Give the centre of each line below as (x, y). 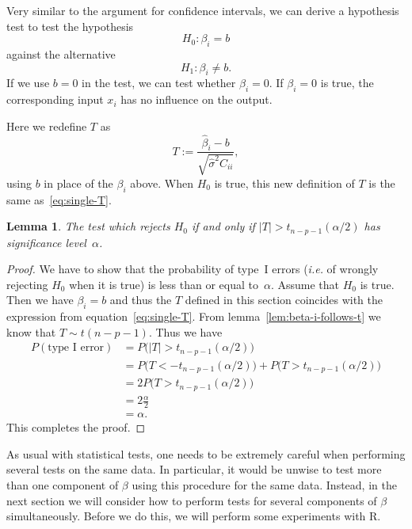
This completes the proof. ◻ (76, 427)
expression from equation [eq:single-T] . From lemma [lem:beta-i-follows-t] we (194, 316)
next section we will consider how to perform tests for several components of (192, 500)
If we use (28, 83)
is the (382, 183)
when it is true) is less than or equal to (164, 284)
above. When (162, 183)
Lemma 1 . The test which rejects (88, 226)
